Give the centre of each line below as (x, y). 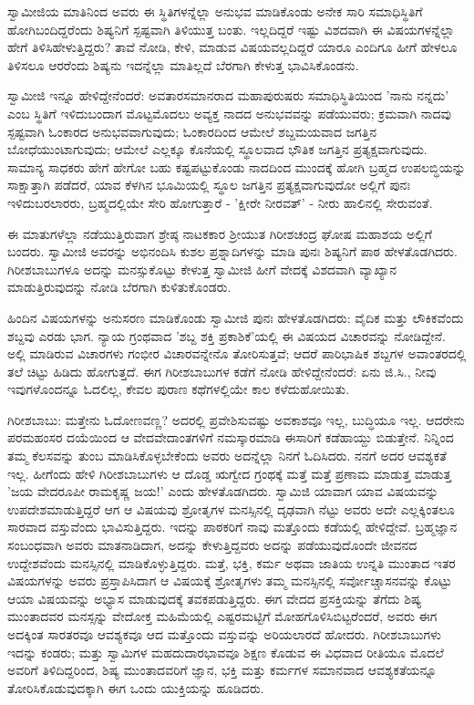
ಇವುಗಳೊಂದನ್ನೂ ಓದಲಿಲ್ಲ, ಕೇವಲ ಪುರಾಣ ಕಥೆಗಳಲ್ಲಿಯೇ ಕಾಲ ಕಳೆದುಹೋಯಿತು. (179, 389)
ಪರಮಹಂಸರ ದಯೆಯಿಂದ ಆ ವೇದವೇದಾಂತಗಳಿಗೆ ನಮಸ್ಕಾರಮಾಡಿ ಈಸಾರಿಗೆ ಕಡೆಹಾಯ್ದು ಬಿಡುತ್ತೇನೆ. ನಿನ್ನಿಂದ (231, 437)
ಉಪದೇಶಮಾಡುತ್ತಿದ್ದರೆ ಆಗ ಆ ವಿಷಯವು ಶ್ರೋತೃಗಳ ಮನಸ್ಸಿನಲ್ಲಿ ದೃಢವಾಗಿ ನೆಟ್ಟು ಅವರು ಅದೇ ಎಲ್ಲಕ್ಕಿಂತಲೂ (231, 508)
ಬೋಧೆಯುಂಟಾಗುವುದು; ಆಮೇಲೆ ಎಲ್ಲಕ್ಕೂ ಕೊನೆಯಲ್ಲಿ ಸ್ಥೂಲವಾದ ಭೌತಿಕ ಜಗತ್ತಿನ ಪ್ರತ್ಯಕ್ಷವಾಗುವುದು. (217, 149)
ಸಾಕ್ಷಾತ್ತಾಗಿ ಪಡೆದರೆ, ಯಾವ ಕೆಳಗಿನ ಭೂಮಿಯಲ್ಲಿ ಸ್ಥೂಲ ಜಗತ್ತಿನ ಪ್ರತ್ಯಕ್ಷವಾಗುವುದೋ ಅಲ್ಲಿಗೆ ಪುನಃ (209, 185)
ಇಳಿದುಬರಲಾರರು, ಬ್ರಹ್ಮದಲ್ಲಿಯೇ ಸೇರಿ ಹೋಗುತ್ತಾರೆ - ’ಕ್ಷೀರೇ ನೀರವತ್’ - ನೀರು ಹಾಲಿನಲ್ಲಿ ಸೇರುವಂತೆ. (220, 202)
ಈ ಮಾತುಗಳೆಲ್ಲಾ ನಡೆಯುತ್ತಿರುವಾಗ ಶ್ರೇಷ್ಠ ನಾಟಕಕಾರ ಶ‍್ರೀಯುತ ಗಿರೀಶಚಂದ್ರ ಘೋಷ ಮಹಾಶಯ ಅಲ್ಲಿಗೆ (220, 233)
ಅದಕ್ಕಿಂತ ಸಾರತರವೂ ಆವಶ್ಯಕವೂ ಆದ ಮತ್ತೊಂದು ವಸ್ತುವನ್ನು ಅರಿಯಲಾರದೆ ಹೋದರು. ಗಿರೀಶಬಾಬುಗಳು (225, 634)
